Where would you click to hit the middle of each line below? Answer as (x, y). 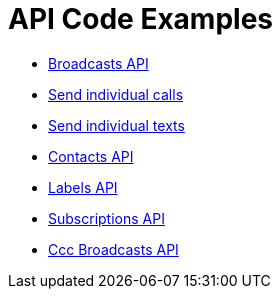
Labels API (83, 187)
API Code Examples (140, 19)
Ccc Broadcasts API (113, 249)
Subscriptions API (106, 218)
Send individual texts (116, 125)
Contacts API (91, 156)
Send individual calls (116, 94)
